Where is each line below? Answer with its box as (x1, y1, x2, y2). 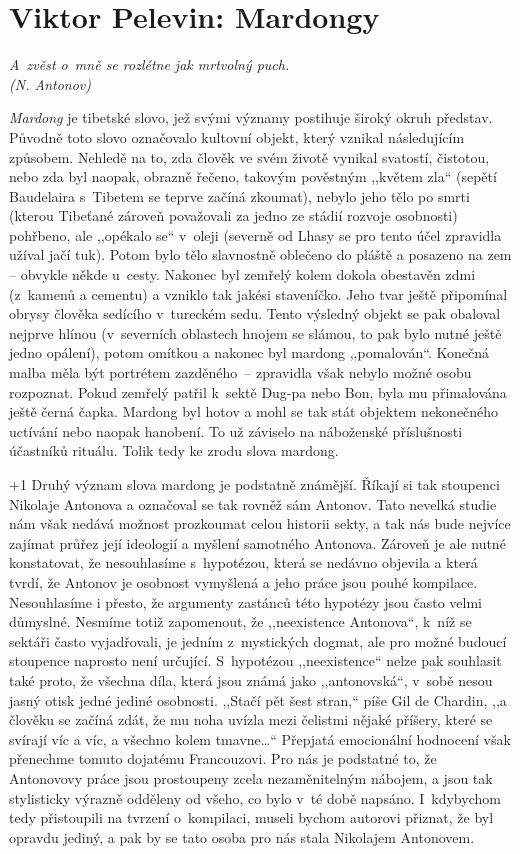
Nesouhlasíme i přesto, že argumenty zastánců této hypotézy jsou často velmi (9, 591, 482, 612)
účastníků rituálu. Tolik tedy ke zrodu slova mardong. (9, 440, 339, 461)
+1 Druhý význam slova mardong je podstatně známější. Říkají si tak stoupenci (9, 474, 500, 494)
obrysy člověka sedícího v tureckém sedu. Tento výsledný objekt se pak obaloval (9, 303, 501, 324)
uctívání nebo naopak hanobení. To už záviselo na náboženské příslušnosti (9, 420, 463, 441)
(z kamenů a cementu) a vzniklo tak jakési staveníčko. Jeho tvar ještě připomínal (9, 283, 508, 304)
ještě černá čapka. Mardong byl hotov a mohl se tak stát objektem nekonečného (9, 401, 499, 422)
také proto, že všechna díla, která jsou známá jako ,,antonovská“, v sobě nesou (9, 669, 493, 690)
